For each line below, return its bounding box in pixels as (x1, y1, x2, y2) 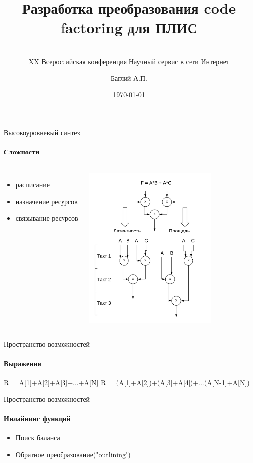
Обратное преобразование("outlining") (15, 449, 131, 459)
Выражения (4, 358, 41, 369)
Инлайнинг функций (4, 413, 71, 424)
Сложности (4, 146, 39, 156)
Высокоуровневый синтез (4, 127, 80, 137)
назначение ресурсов (15, 196, 78, 206)
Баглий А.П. (111, 73, 147, 83)
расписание (15, 179, 50, 190)
